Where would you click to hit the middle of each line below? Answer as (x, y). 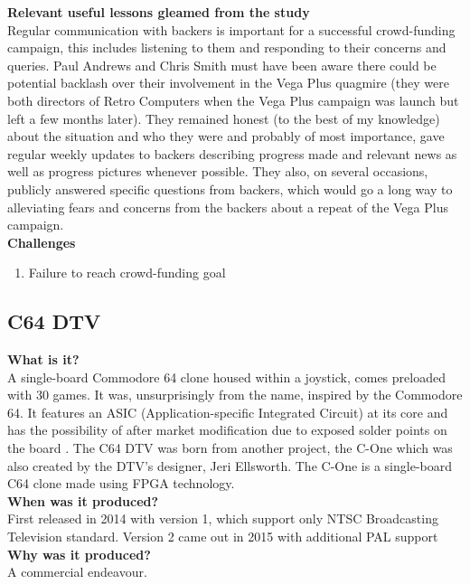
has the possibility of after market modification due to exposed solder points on (227, 430)
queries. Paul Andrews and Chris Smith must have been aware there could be (222, 65)
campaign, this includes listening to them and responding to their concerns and (227, 47)
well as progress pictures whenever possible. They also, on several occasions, (218, 171)
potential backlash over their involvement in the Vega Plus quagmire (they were (228, 83)
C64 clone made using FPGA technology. (121, 483)
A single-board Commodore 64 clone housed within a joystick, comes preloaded (226, 377)
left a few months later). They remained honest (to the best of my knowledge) (224, 118)
